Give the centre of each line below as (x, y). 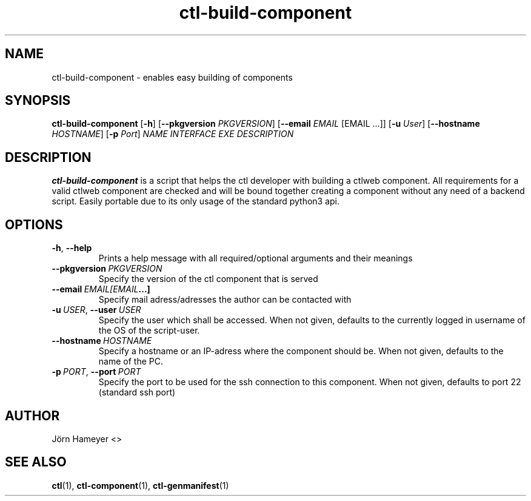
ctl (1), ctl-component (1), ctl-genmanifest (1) (140, 485)
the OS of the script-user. (149, 331)
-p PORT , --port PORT (96, 372)
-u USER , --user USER (96, 310)
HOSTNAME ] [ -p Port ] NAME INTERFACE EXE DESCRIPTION (173, 134)
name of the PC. (131, 361)
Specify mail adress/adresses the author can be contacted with (225, 300)
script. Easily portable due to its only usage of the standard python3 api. (196, 201)
